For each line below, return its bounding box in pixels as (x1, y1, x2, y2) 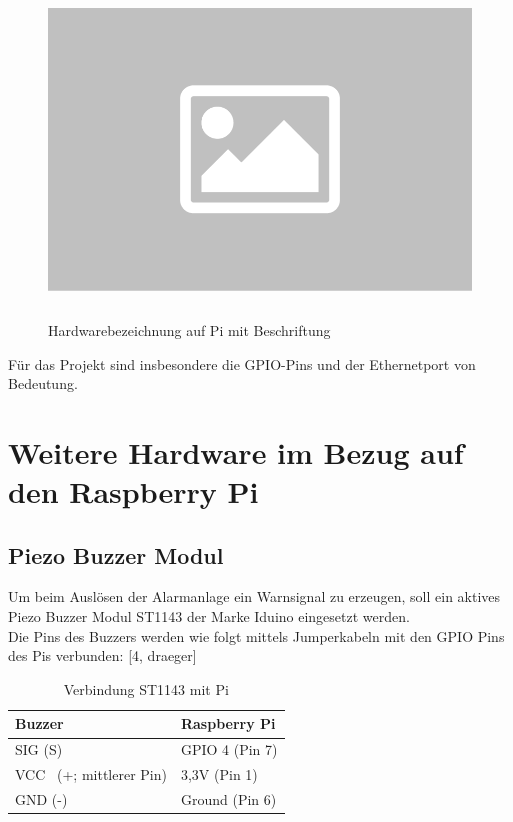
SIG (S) (15, 739, 63, 760)
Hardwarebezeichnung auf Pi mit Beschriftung (48, 319, 331, 340)
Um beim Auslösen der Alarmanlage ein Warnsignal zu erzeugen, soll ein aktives (8, 586, 501, 607)
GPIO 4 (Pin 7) (180, 739, 278, 760)
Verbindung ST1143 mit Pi (63, 678, 229, 699)
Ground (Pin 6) (180, 788, 277, 809)
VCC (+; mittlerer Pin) (15, 764, 167, 785)
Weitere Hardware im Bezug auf (8, 431, 464, 472)
